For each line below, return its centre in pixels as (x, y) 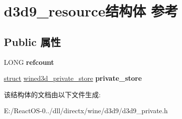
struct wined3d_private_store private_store (73, 78)
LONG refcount (29, 62)
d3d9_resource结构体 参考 (91, 11)
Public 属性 (32, 41)
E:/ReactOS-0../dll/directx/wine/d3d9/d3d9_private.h (86, 111)
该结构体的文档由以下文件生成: (52, 94)
